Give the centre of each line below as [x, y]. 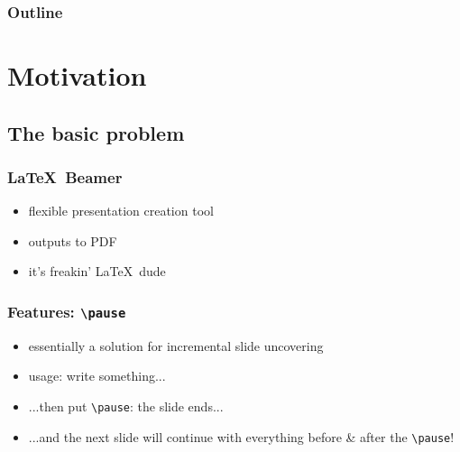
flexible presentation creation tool [121, 211]
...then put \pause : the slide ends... [126, 406]
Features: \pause [67, 311]
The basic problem [96, 132]
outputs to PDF [73, 240]
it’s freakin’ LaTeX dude [97, 271]
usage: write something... [97, 376]
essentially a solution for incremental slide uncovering [176, 345]
